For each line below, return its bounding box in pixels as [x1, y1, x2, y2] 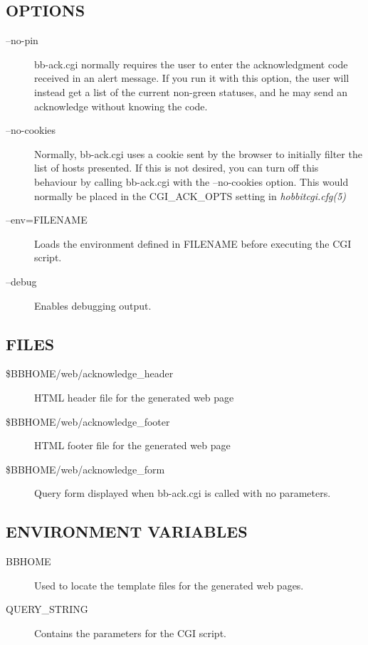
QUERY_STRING [6, 602, 88, 617]
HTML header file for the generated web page [34, 389, 234, 404]
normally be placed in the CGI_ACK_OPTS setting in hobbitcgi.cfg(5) [34, 188, 347, 203]
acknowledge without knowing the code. [34, 98, 208, 113]
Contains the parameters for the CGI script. [34, 625, 226, 640]
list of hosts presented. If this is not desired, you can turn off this [34, 160, 319, 175]
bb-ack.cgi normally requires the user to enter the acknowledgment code [34, 56, 348, 71]
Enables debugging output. [34, 298, 152, 313]
